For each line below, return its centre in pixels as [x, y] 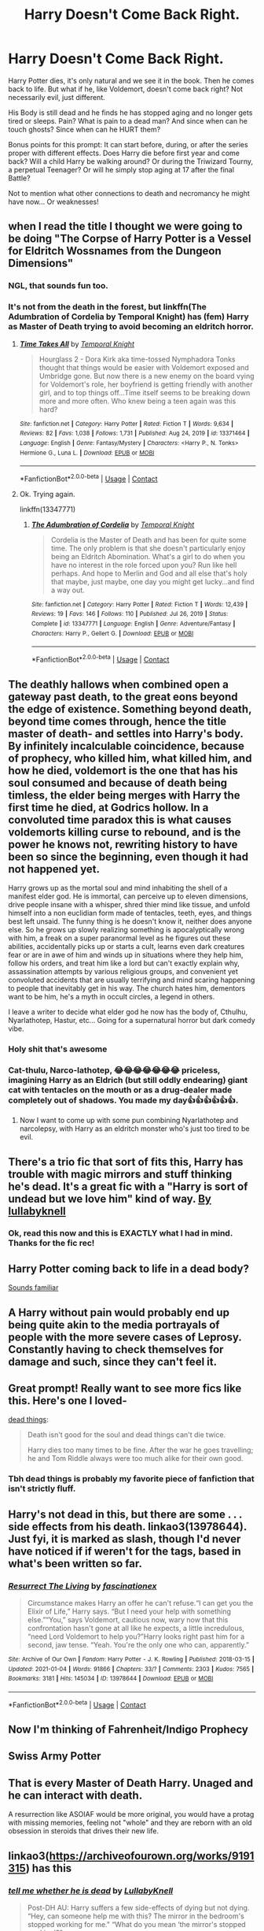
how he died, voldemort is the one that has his [123, 771]
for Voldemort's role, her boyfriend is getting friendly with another [146, 384]
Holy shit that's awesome [58, 1049]
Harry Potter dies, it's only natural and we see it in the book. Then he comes [131, 80]
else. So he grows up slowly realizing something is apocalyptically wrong [126, 929]
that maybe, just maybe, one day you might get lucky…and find [152, 581]
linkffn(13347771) [48, 509]
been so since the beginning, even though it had [128, 856]
